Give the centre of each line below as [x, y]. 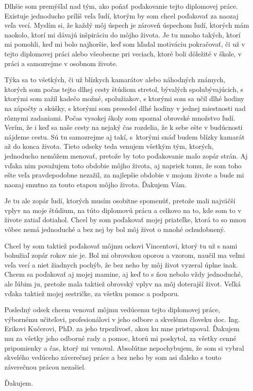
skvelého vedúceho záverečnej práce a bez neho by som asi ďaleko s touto [113, 357]
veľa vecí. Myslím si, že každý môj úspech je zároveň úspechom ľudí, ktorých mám [127, 25]
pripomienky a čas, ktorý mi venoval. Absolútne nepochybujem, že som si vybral [124, 347]
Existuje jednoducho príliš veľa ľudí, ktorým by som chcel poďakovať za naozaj [121, 15]
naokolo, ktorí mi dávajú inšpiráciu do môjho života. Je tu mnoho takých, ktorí [123, 34]
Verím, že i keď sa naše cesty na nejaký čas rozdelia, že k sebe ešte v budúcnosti [124, 127]
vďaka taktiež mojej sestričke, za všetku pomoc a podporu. [92, 293]
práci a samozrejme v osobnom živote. [61, 63]
